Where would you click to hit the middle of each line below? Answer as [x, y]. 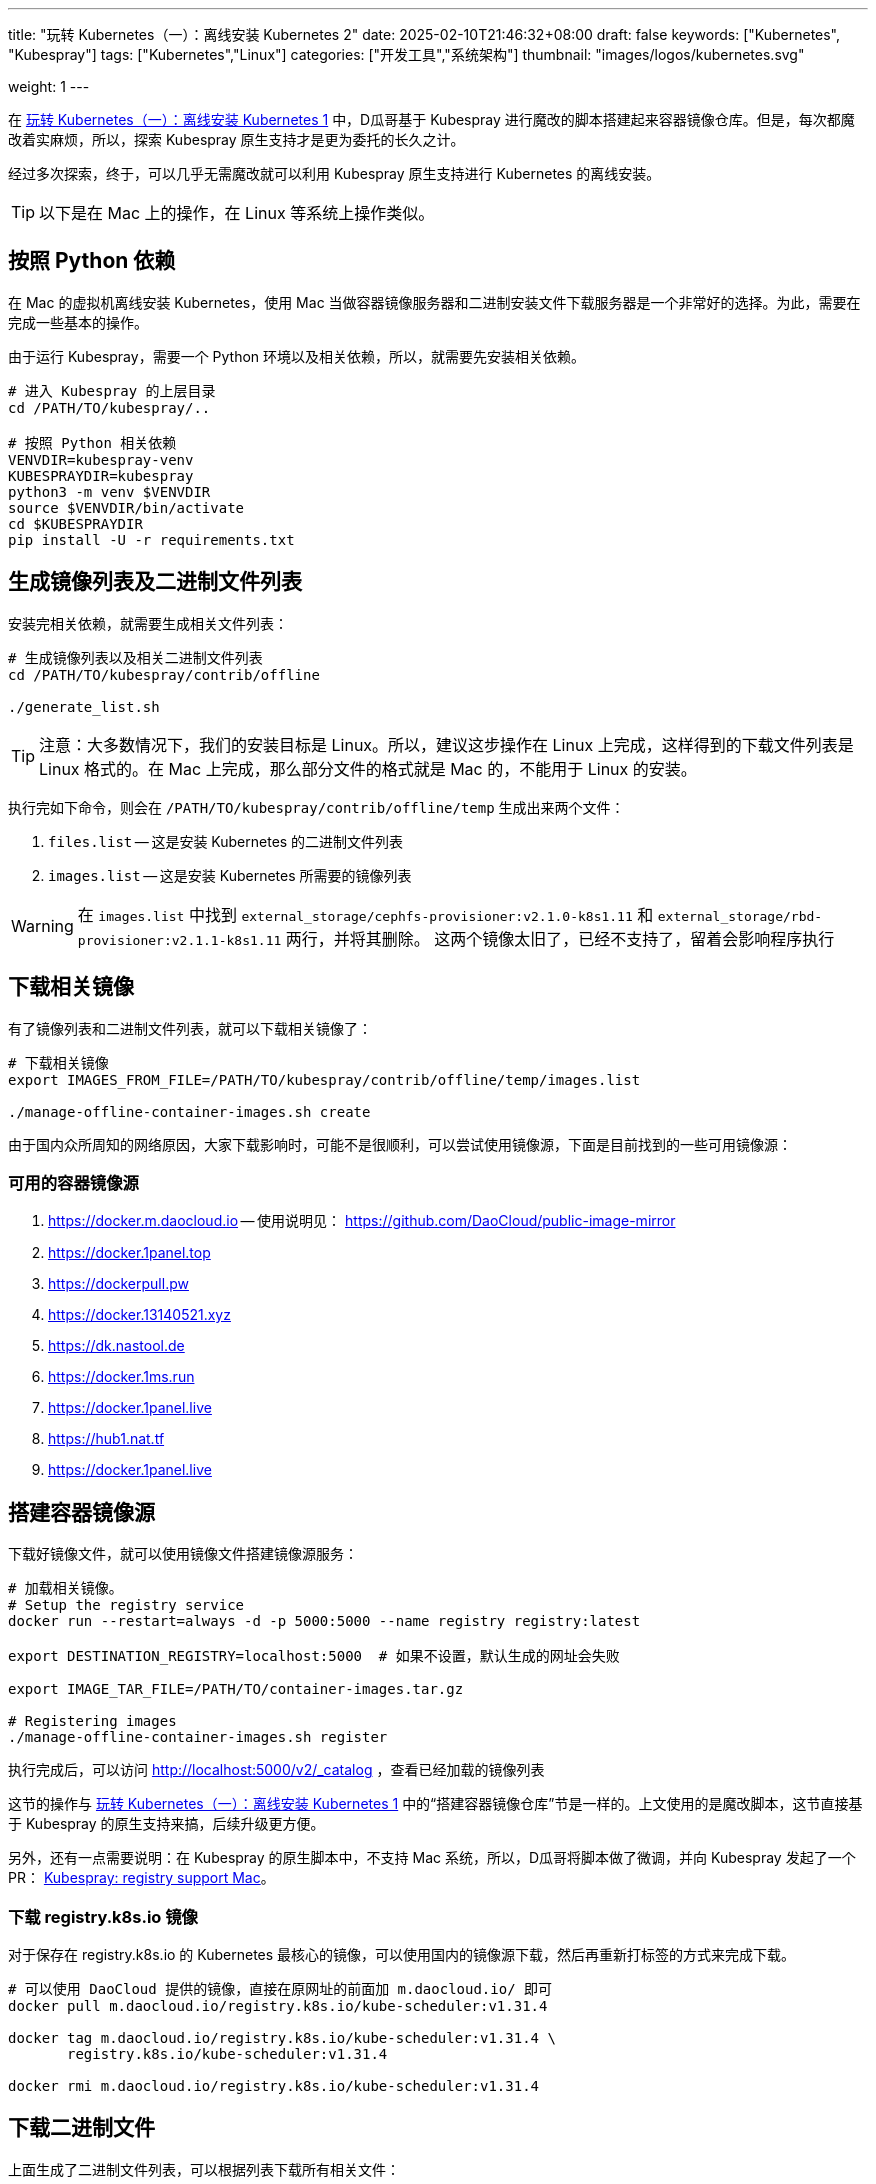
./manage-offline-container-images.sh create [189, 1111]
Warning [42, 925]
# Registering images [92, 1721]
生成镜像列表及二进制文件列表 [155, 582]
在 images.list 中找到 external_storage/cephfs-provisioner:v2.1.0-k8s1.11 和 [365, 914]
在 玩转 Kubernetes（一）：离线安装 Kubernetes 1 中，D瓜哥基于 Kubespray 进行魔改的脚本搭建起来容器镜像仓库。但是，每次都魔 [431, 119]
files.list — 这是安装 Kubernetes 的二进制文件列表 [226, 841]
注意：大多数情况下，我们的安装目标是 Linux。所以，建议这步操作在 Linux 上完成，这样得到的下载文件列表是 [446, 744]
